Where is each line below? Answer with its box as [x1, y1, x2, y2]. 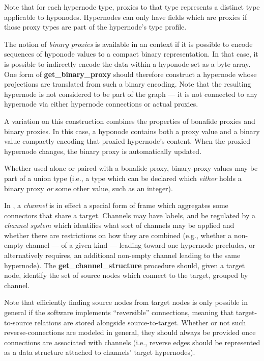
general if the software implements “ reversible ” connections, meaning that [4, 307, 234, 318]
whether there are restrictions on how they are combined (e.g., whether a [4, 229, 232, 240]
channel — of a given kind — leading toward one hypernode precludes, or [25, 240, 255, 250]
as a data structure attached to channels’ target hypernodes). [4, 347, 195, 357]
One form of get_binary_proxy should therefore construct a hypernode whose [4, 68, 257, 79]
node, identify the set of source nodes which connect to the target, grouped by [4, 270, 248, 280]
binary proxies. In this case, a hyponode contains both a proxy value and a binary [4, 125, 260, 136]
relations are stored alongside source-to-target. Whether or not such [34, 317, 246, 327]
